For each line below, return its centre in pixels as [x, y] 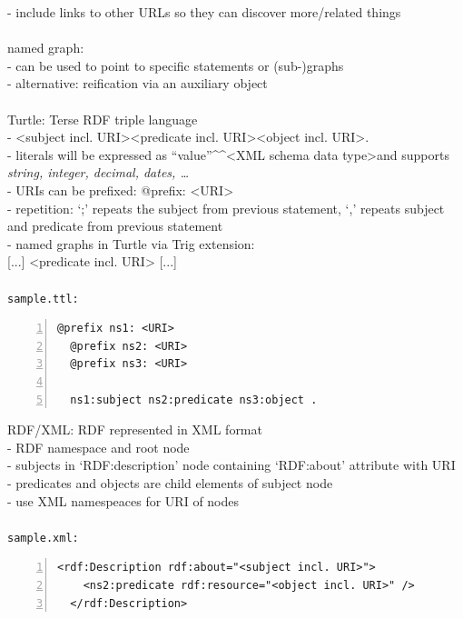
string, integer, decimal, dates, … [98, 172]
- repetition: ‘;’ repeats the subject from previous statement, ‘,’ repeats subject [226, 208]
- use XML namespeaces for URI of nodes [123, 500]
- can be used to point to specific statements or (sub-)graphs [176, 65]
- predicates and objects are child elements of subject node [170, 482]
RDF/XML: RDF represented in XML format [135, 429]
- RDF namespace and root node [99, 447]
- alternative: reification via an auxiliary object [138, 83]
